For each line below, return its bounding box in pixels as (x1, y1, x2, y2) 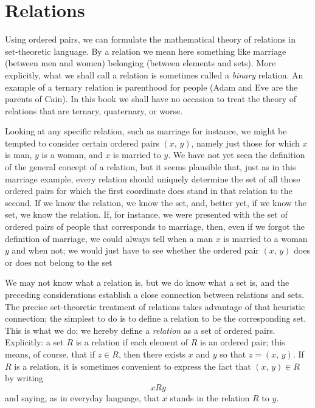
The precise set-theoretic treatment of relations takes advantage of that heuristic (5, 300, 305, 313)
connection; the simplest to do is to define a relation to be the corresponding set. (5, 312, 306, 325)
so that (220, 347, 246, 360)
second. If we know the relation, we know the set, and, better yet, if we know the (5, 196, 307, 209)
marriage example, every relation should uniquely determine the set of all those (5, 172, 300, 185)
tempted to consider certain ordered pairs (5, 136, 159, 149)
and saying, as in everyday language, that (5, 391, 160, 404)
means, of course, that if (5, 347, 95, 360)
